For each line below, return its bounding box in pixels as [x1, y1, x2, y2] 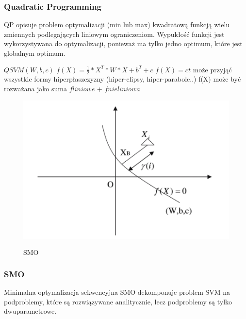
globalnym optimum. [4, 48, 66, 58]
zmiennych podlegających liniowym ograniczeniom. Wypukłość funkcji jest [4, 29, 225, 39]
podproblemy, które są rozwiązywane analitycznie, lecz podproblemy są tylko [4, 296, 232, 306]
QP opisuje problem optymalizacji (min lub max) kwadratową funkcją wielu [4, 19, 230, 30]
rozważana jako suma [4, 84, 67, 94]
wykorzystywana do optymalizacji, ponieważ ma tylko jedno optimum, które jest [4, 38, 243, 49]
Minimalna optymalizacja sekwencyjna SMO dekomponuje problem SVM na [4, 287, 230, 297]
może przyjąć [193, 64, 232, 74]
